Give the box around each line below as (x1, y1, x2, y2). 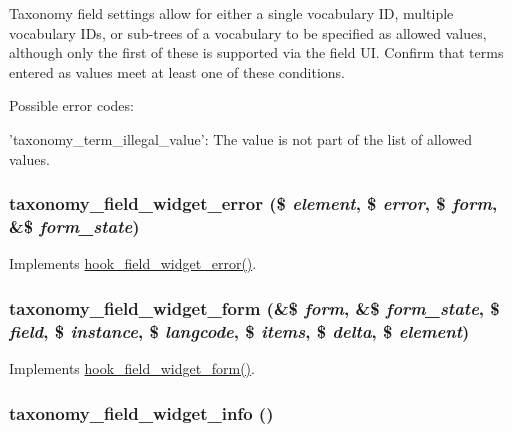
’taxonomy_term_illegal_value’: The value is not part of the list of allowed (9, 128, 473, 149)
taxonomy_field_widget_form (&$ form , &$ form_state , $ (9, 295, 500, 320)
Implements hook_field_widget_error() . (9, 253, 257, 274)
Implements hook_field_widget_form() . (9, 358, 255, 379)
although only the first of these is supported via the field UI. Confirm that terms (9, 42, 504, 63)
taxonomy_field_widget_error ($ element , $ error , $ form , (9, 191, 498, 216)
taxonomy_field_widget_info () (9, 400, 274, 425)
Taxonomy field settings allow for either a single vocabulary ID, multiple (9, 3, 454, 23)
